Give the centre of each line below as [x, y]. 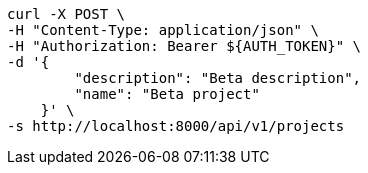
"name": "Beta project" [167, 94]
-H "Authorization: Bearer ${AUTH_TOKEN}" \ [184, 46]
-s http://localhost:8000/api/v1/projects [176, 126]
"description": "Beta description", [218, 78]
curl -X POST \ [66, 14]
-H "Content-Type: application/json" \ [163, 30]
